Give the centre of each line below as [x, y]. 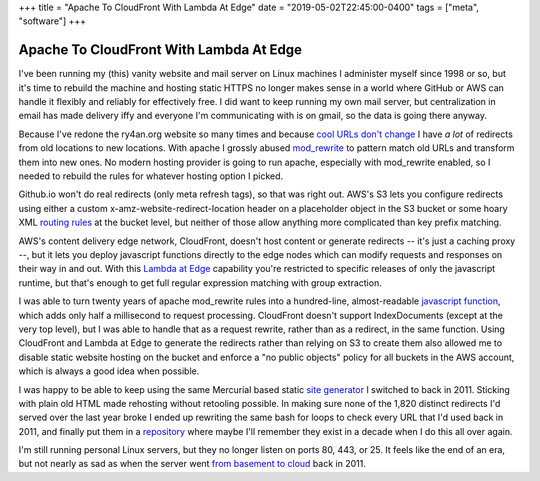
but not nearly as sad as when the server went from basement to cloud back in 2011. [192, 464]
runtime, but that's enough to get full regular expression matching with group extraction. [200, 282]
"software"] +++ [52, 21]
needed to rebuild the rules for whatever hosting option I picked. [151, 176]
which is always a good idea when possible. [109, 371]
